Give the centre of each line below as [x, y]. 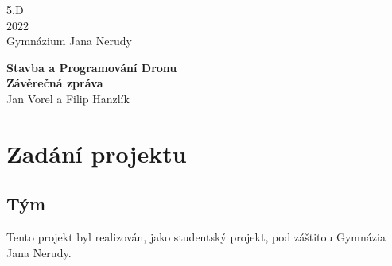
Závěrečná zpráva [55, 83]
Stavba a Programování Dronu [92, 67]
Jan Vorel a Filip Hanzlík [68, 98]
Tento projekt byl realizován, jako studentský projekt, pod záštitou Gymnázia [196, 237]
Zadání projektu [97, 153]
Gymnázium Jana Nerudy [69, 41]
